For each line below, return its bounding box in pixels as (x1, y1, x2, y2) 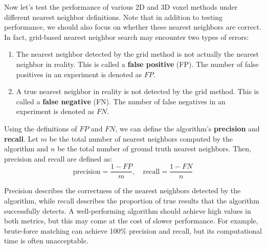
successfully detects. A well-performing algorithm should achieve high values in (4, 205, 251, 216)
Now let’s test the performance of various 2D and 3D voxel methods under (4, 2, 238, 12)
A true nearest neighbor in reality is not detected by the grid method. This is (16, 86, 259, 97)
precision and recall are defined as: (4, 153, 113, 164)
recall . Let (4, 133, 38, 144)
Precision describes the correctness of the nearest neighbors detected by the (4, 185, 241, 196)
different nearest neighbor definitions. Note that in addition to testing (4, 11, 223, 22)
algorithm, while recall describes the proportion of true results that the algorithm (4, 195, 259, 206)
